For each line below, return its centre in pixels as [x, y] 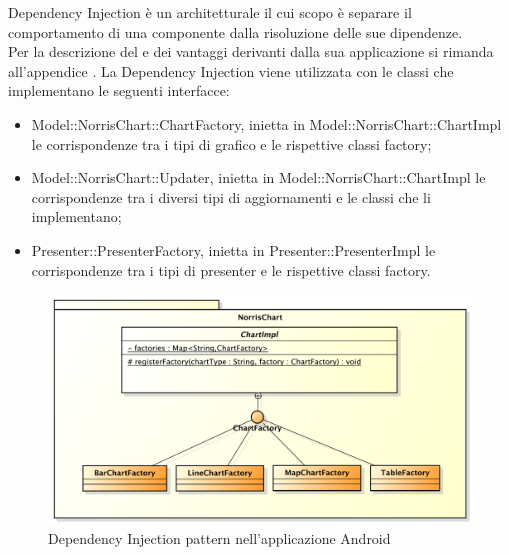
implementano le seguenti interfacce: [119, 90]
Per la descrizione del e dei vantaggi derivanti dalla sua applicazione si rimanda [251, 51]
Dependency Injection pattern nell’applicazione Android [219, 537]
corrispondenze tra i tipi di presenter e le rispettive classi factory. [231, 269]
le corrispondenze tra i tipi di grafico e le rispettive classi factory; [231, 143]
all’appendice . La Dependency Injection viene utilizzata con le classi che [231, 70]
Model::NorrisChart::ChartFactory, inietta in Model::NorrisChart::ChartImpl [266, 123]
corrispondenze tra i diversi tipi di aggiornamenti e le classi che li [231, 196]
